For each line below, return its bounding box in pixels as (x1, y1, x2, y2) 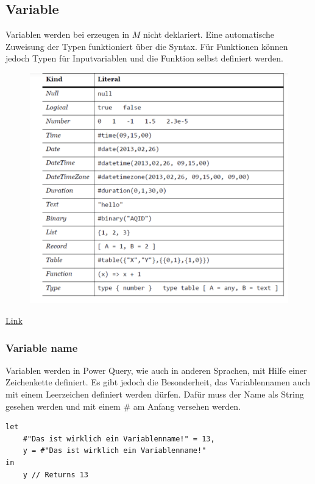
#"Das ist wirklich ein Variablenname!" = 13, (23, 434, 215, 443)
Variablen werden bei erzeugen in (5, 28, 130, 41)
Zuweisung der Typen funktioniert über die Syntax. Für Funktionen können (5, 40, 288, 52)
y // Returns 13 (23, 470, 89, 479)
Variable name (5, 340, 78, 355)
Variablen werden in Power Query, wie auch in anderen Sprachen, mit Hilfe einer (5, 363, 307, 376)
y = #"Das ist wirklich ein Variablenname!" (23, 446, 207, 455)
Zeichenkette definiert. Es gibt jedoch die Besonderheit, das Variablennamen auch (5, 376, 311, 388)
